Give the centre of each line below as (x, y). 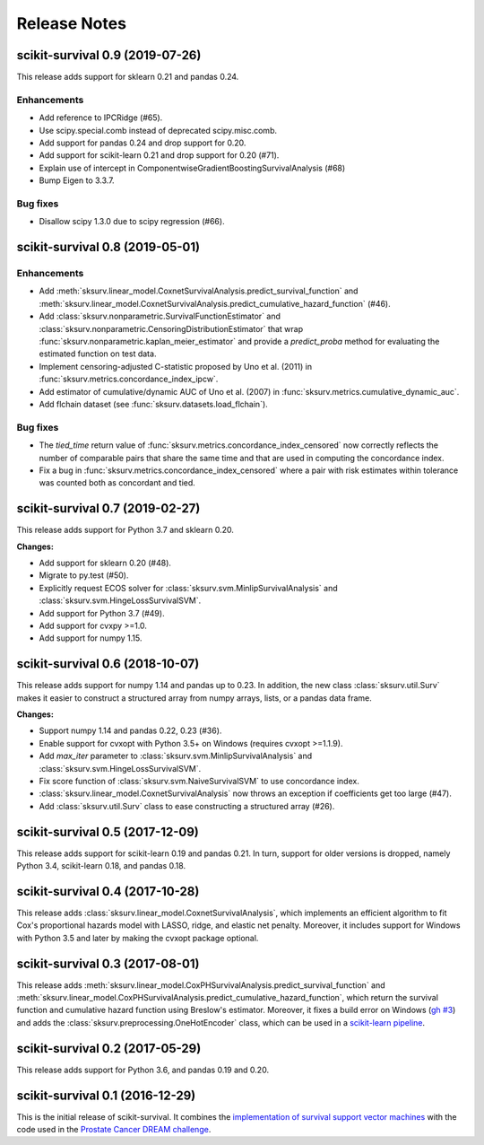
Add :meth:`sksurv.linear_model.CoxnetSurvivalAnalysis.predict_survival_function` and (199, 291)
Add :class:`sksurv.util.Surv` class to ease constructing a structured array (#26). (187, 806)
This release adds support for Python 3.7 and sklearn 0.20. (125, 530)
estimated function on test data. (98, 354)
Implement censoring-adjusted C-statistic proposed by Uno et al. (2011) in (176, 366)
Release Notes (72, 23)
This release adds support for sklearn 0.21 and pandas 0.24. (128, 77)
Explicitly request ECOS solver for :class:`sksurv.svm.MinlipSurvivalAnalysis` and (188, 588)
